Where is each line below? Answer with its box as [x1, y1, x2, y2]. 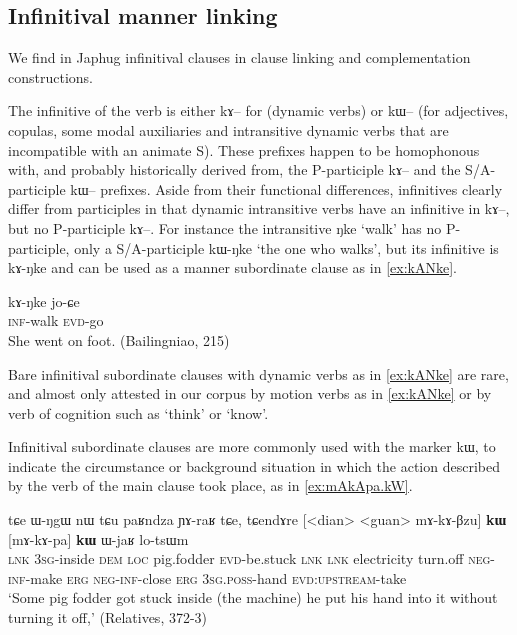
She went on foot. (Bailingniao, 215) [8, 329, 230, 350]
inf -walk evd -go [8, 310, 104, 331]
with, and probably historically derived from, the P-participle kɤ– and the [8, 159, 461, 180]
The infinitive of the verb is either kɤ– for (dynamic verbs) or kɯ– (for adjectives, [8, 100, 509, 121]
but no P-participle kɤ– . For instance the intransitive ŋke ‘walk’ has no [8, 217, 442, 238]
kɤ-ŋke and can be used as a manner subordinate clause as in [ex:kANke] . [8, 257, 457, 278]
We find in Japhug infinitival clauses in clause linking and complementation [8, 47, 471, 68]
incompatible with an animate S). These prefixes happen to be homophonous [8, 139, 480, 160]
